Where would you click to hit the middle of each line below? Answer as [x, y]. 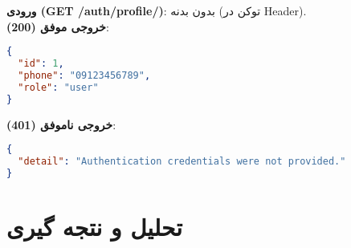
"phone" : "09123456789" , [84, 75]
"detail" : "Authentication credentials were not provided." [182, 162]
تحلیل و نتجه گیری [94, 226]
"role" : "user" [58, 87]
